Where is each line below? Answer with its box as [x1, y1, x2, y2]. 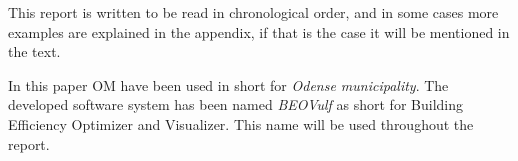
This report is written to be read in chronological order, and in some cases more [8, 2, 499, 22]
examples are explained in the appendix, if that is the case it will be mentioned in [8, 21, 510, 42]
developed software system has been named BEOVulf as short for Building [8, 94, 463, 115]
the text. [8, 41, 61, 62]
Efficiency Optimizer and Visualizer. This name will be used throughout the [8, 113, 474, 134]
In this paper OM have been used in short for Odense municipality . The [8, 74, 449, 95]
